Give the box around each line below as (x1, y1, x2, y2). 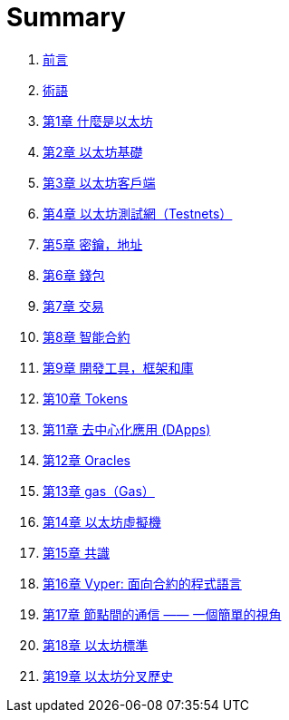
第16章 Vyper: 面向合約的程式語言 (43, 575, 242, 591)
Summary (6, 2, 126, 33)
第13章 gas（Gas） (43, 482, 155, 499)
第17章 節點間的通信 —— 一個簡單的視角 (43, 606, 282, 622)
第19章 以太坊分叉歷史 (43, 667, 174, 684)
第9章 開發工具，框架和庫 (43, 359, 194, 375)
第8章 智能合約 (43, 328, 130, 345)
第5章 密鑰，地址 (43, 236, 143, 252)
